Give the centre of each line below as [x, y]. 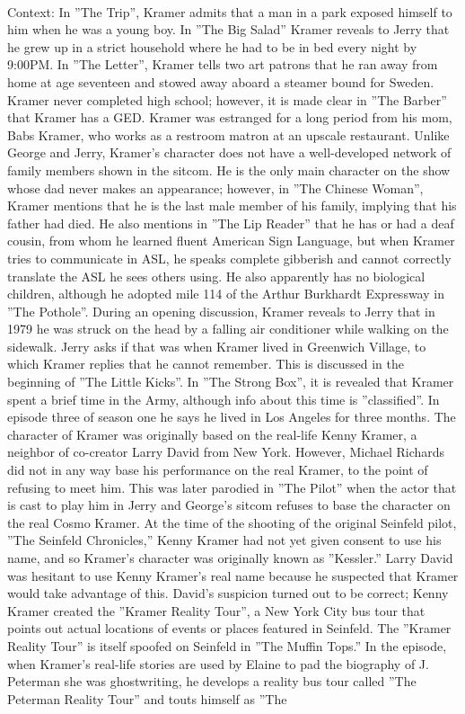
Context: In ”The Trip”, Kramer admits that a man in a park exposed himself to [230, 11]
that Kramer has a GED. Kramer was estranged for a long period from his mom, [230, 117]
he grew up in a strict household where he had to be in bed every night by [212, 46]
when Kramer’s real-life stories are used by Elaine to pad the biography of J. [218, 663]
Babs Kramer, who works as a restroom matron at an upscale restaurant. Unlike [228, 134]
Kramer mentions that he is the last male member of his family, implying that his [232, 205]
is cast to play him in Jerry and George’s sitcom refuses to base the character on [229, 505]
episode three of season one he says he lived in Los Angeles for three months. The [232, 417]
